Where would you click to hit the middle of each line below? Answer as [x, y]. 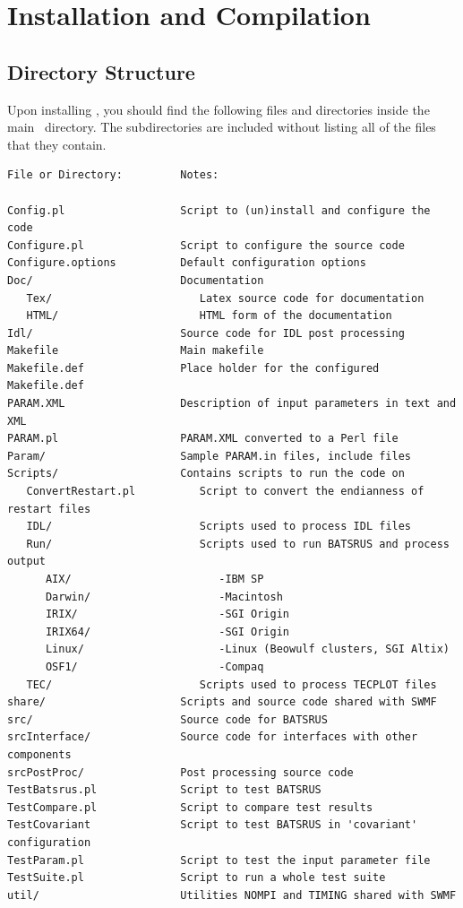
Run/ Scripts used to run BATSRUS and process [238, 544]
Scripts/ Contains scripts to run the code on [206, 474]
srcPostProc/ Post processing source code [180, 772]
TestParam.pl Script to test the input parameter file [219, 860]
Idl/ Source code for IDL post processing [206, 333]
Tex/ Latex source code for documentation [225, 298]
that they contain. [57, 144]
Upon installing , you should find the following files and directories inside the [219, 109]
